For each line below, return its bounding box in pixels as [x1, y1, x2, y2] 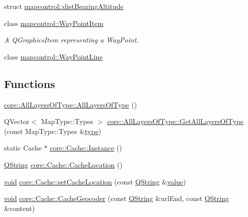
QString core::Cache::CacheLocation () [4, 159, 123, 169]
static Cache [4, 142, 42, 153]
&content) [4, 202, 35, 213]
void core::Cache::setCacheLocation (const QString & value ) [4, 176, 186, 186]
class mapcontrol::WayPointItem [4, 17, 104, 28]
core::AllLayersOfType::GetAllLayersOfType [107, 116, 244, 126]
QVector [4, 116, 30, 126]
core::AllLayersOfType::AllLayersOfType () [4, 99, 137, 109]
